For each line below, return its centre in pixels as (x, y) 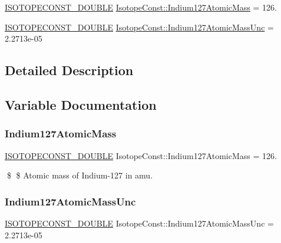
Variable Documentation (81, 104)
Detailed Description (69, 70)
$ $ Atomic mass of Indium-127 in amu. (80, 175)
